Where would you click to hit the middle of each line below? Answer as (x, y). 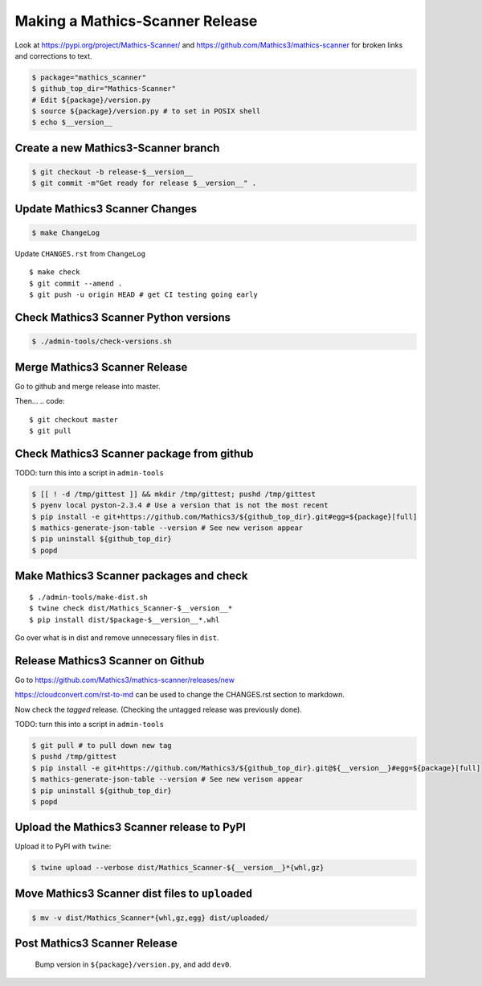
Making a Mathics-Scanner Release (136, 21)
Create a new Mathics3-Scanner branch (117, 148)
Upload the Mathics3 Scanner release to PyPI (131, 827)
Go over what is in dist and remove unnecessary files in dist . (117, 637)
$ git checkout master (74, 419)
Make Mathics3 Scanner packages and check (131, 576)
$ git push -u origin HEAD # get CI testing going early (144, 295)
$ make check (55, 272)
